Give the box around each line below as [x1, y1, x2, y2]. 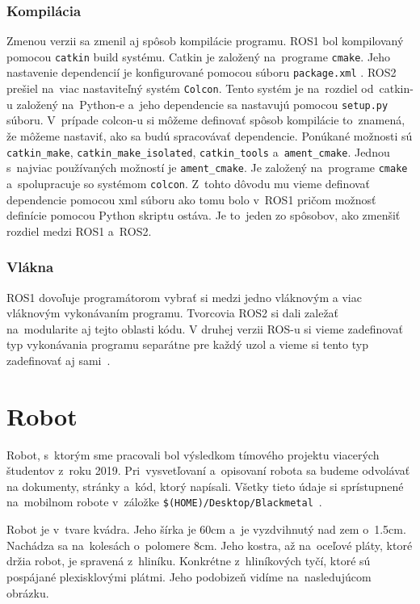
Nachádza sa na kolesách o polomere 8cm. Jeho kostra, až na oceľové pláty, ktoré [6, 536, 413, 553]
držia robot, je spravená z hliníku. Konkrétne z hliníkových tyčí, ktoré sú [6, 552, 371, 569]
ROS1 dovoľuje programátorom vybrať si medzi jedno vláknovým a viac [6, 288, 362, 305]
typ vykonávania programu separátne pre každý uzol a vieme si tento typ [6, 336, 368, 353]
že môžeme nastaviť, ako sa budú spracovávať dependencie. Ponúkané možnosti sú [6, 128, 413, 145]
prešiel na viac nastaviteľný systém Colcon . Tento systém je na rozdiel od [6, 80, 374, 97]
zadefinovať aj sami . [6, 351, 111, 368]
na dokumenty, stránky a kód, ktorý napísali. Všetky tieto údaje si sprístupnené [6, 477, 404, 494]
